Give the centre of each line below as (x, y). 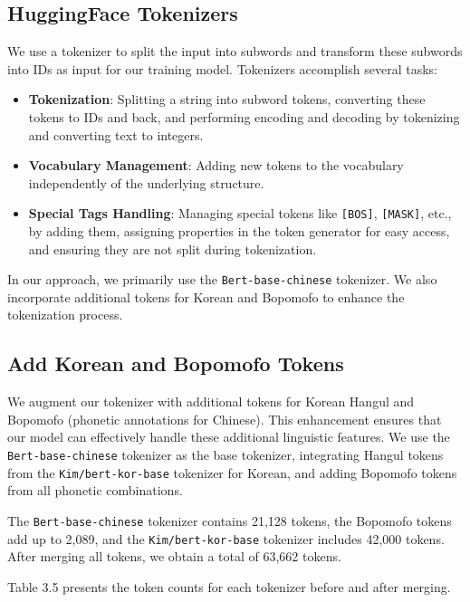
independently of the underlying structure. (146, 182)
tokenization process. (65, 315)
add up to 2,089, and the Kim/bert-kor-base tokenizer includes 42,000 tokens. (226, 538)
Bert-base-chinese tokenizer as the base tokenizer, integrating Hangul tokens (225, 455)
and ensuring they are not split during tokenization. (173, 248)
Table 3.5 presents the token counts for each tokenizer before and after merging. (229, 586)
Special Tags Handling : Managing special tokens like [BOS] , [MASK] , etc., (240, 213)
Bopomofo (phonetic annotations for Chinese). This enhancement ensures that (225, 419)
